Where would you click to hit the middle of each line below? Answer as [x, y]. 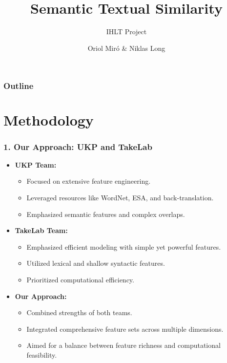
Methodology [49, 120]
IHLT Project [126, 32]
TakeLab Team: [41, 230]
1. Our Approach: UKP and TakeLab [78, 146]
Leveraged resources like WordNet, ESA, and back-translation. [120, 198]
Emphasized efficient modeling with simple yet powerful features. [124, 246]
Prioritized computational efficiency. [80, 279]
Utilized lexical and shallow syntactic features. [96, 263]
